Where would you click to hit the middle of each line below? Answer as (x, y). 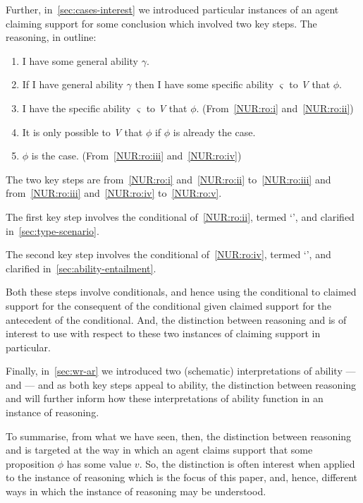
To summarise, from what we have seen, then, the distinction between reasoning (179, 436)
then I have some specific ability (204, 84)
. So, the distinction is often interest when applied (247, 463)
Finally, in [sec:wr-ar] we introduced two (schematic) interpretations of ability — (181, 371)
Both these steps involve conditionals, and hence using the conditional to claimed (181, 292)
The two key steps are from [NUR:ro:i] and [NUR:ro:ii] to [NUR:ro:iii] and (168, 179)
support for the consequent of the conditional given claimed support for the (169, 305)
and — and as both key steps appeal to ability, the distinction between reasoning (181, 384)
